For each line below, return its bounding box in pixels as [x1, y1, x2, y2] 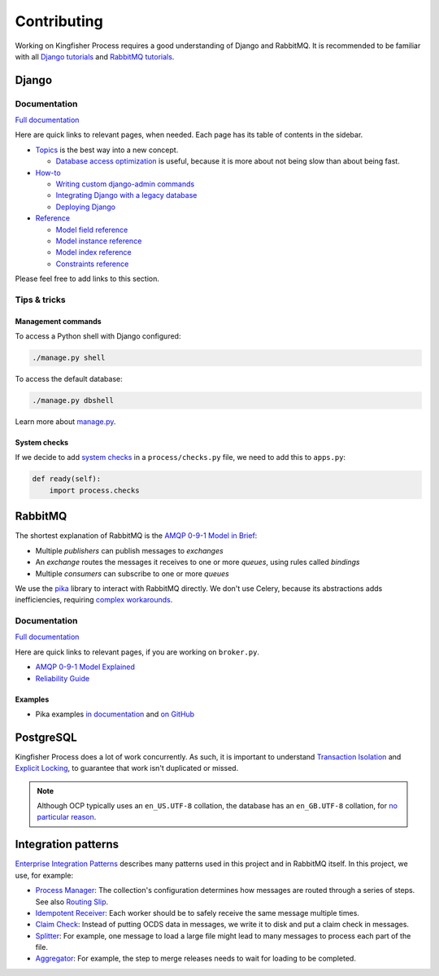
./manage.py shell [32, 353, 106, 362]
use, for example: [15, 870, 73, 880]
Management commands [15, 316, 102, 326]
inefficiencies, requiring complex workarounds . [15, 595, 173, 605]
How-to [35, 168, 61, 177]
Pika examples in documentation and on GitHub [35, 709, 195, 719]
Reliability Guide [35, 673, 89, 683]
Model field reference [55, 225, 128, 234]
